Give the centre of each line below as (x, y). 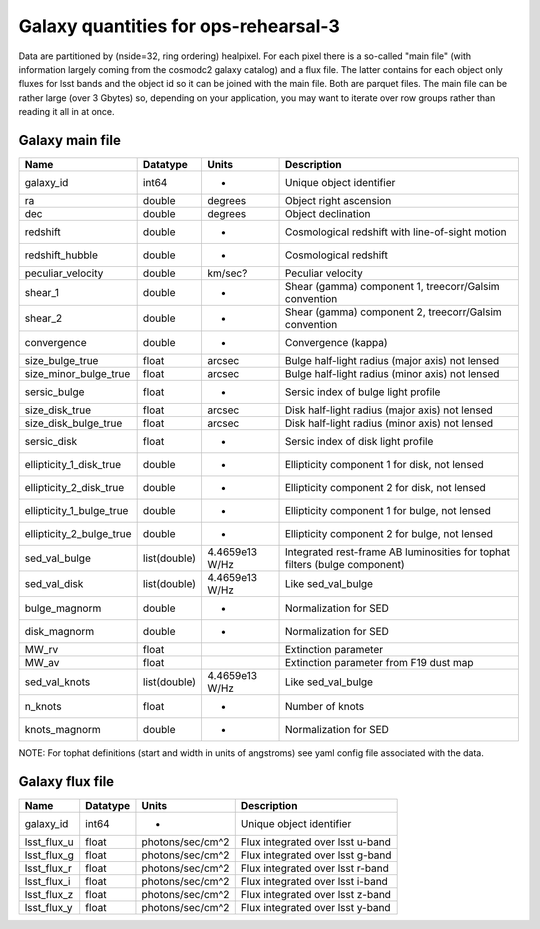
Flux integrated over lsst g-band (316, 855)
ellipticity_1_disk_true (73, 465)
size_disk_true (58, 410)
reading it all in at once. (66, 112)
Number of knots (324, 707)
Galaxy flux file (66, 781)
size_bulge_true (61, 361)
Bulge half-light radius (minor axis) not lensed (392, 374)
